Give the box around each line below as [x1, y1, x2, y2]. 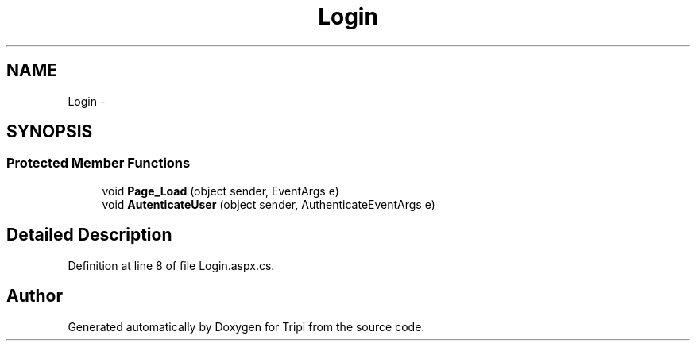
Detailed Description [6, 225, 172, 245]
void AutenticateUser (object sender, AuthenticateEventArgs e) [102, 197, 435, 211]
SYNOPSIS [6, 121, 93, 142]
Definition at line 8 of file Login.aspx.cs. [68, 258, 275, 272]
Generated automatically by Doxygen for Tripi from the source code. [68, 319, 425, 334]
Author [6, 286, 63, 307]
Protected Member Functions [6, 155, 191, 172]
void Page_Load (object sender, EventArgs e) [102, 183, 339, 198]
